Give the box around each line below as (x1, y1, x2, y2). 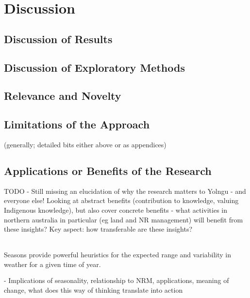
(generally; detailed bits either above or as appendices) (4, 139, 167, 149)
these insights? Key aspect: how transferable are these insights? (4, 224, 193, 234)
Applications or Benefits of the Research (4, 163, 212, 178)
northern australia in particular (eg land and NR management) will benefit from (4, 214, 243, 224)
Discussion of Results (4, 31, 113, 46)
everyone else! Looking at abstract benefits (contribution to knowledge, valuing (4, 195, 239, 205)
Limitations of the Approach (4, 117, 150, 132)
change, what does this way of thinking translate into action (4, 285, 183, 295)
